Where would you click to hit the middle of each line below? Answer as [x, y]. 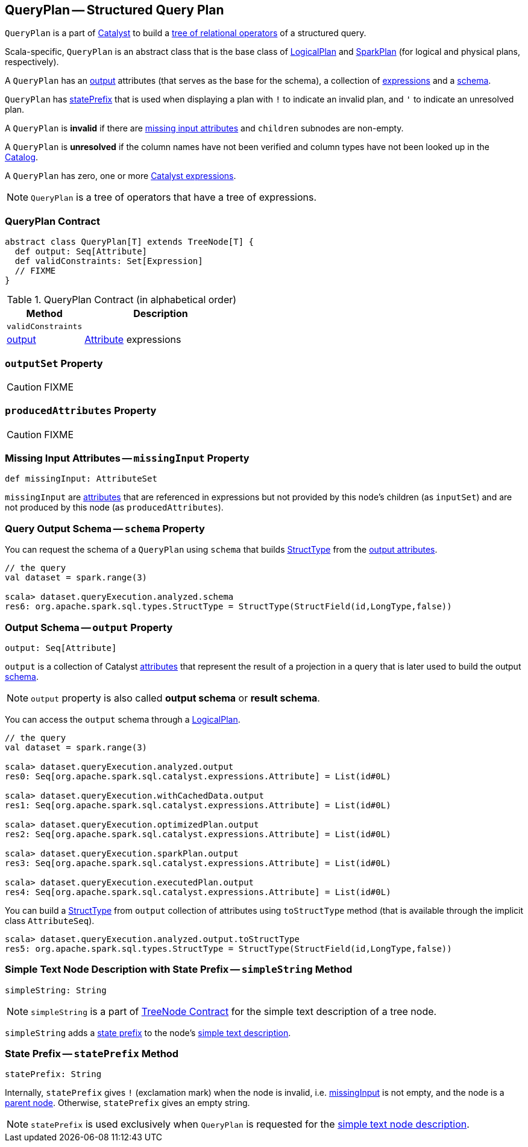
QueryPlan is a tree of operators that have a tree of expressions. [174, 197]
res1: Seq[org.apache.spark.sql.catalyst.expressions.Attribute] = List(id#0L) [198, 805]
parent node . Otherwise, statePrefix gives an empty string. [127, 1103]
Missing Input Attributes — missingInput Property [127, 458]
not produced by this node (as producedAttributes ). [114, 508]
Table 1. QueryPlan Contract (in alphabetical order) [122, 300]
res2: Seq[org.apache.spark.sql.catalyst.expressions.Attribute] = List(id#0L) [198, 834]
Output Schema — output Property [89, 627]
